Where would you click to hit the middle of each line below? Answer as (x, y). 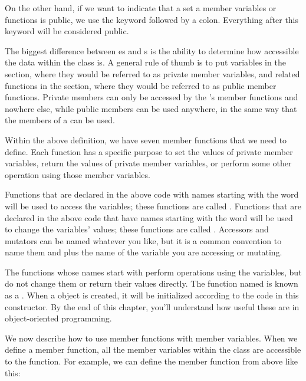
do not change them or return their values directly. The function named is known (152, 283)
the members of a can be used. (60, 120)
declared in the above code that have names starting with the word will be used (149, 217)
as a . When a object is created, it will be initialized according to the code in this (152, 295)
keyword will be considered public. (67, 31)
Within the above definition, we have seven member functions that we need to (146, 139)
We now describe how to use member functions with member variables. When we (151, 338)
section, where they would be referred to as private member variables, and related (152, 73)
